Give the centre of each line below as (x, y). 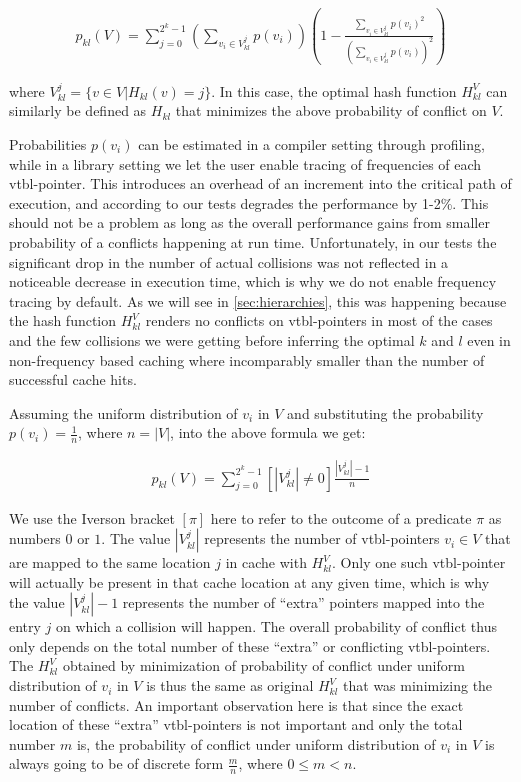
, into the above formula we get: (268, 432)
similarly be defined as (78, 110)
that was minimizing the (418, 685)
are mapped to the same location (110, 562)
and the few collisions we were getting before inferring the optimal (212, 339)
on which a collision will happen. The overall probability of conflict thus (276, 626)
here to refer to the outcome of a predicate (341, 517)
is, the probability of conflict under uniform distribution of (256, 743)
